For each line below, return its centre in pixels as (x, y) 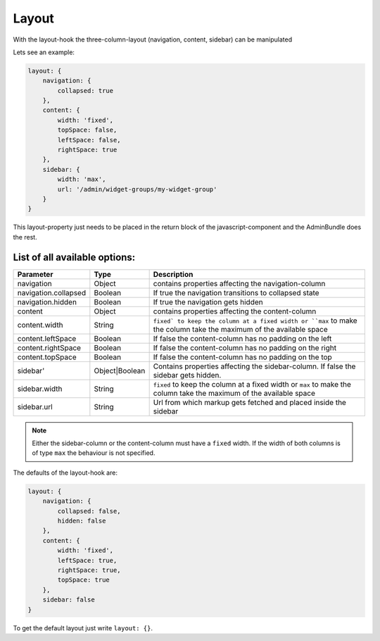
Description (173, 274)
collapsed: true (85, 91)
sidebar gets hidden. (187, 375)
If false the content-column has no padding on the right (245, 347)
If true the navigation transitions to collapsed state (236, 292)
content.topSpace (47, 357)
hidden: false (82, 521)
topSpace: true (84, 580)
